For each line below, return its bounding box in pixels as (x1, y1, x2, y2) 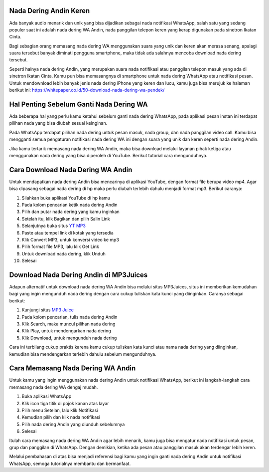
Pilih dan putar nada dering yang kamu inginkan (21, 209, 120, 215)
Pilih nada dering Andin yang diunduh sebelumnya (21, 421, 125, 427)
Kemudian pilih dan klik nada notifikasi (21, 414, 101, 420)
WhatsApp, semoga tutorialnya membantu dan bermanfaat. (9, 461, 131, 467)
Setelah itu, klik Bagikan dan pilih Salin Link (21, 216, 110, 222)
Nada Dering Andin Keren (9, 6, 90, 15)
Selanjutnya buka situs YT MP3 (21, 223, 86, 229)
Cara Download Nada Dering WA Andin (9, 165, 133, 174)
